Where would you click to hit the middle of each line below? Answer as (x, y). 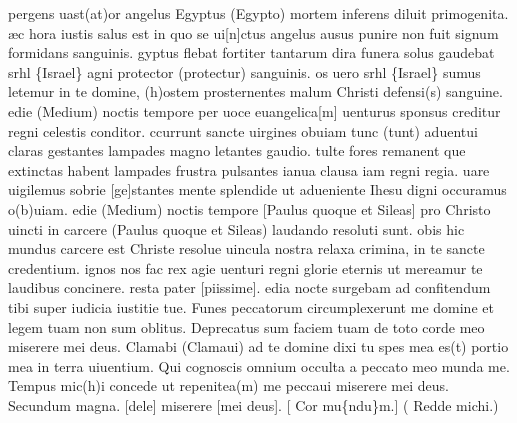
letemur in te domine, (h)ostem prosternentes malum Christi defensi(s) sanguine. (255, 91)
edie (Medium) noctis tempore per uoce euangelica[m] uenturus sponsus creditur (254, 110)
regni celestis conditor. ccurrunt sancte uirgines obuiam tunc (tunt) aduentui (243, 130)
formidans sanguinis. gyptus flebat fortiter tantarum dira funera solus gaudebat (251, 52)
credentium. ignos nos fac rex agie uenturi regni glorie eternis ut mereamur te (245, 267)
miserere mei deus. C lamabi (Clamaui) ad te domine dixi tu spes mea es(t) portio (258, 346)
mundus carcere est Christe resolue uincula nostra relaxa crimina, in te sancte (246, 248)
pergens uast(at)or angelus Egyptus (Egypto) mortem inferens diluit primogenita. (258, 13)
